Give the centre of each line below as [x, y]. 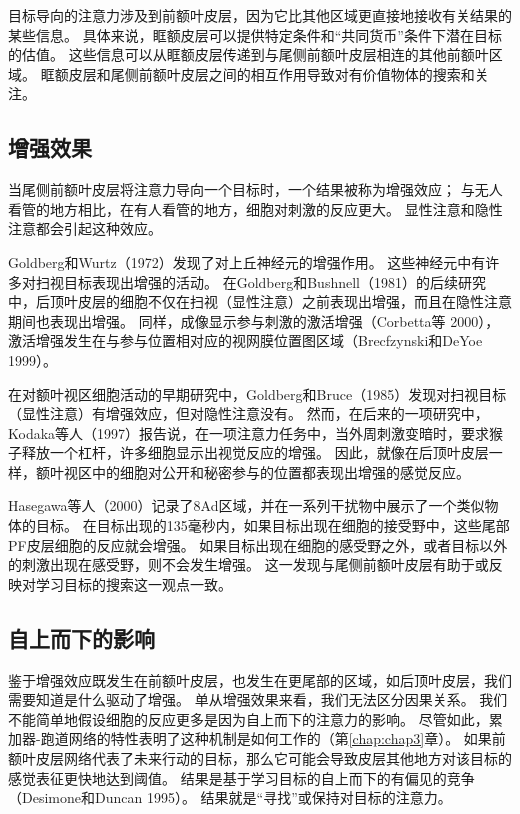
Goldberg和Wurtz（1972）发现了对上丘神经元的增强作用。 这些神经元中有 [247, 261]
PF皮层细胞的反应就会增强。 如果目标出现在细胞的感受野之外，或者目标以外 [258, 544]
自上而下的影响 [81, 637]
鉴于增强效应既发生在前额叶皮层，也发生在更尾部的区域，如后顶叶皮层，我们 [260, 679]
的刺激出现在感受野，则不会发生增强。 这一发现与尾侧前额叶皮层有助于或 [248, 564]
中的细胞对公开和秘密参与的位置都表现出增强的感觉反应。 [280, 471]
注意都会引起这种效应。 [85, 228]
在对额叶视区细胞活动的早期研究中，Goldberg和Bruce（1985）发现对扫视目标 [257, 393]
